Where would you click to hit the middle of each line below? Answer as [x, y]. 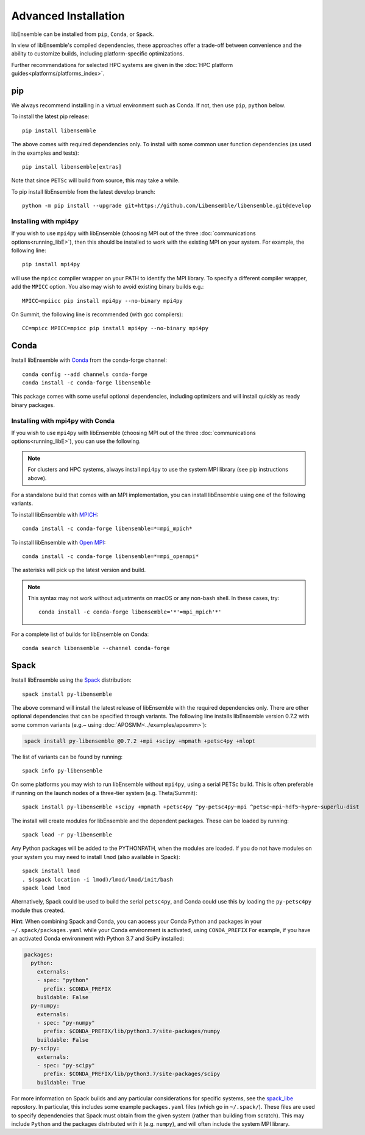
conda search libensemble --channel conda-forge [96, 648]
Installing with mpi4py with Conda [63, 420]
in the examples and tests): [45, 153]
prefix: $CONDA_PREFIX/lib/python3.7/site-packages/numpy [132, 1031]
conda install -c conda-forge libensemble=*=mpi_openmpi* [111, 556]
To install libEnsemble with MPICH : [55, 514]
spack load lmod [46, 888]
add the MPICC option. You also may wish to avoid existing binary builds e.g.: [108, 287]
